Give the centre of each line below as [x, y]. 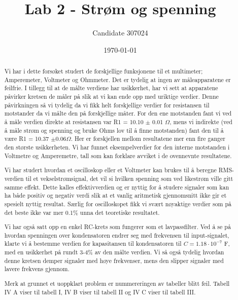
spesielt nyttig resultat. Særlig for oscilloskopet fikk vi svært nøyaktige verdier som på [118, 203]
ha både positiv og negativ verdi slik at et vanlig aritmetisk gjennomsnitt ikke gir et [115, 195]
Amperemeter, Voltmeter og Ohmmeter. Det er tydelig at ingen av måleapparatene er [117, 79]
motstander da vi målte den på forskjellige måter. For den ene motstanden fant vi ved [118, 113]
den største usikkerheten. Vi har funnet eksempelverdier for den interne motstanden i [117, 147]
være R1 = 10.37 [27, 139]
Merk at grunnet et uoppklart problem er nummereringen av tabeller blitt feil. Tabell [117, 283]
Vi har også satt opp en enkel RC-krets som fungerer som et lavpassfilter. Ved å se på [117, 227]
